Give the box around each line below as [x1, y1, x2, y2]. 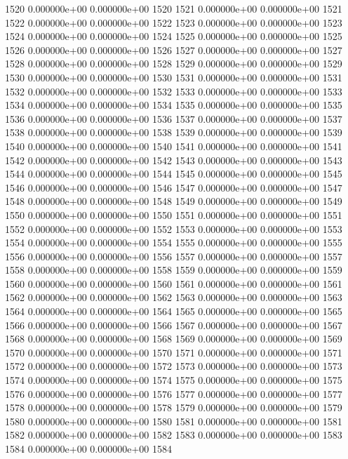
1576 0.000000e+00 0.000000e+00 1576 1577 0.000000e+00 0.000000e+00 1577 [5, 386, 342, 401]
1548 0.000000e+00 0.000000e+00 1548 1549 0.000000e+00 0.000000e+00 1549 [5, 194, 342, 208]
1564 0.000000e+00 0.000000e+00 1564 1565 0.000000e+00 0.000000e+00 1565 [5, 304, 342, 319]
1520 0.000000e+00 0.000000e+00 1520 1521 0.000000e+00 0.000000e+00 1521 [5, 1, 342, 15]
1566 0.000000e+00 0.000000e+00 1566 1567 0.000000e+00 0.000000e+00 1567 [5, 317, 342, 332]
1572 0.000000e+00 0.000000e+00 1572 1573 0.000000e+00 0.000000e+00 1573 [5, 359, 342, 373]
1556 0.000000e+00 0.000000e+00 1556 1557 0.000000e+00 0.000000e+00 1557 [5, 248, 342, 263]
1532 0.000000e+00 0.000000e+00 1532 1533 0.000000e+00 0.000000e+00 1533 [5, 84, 342, 98]
